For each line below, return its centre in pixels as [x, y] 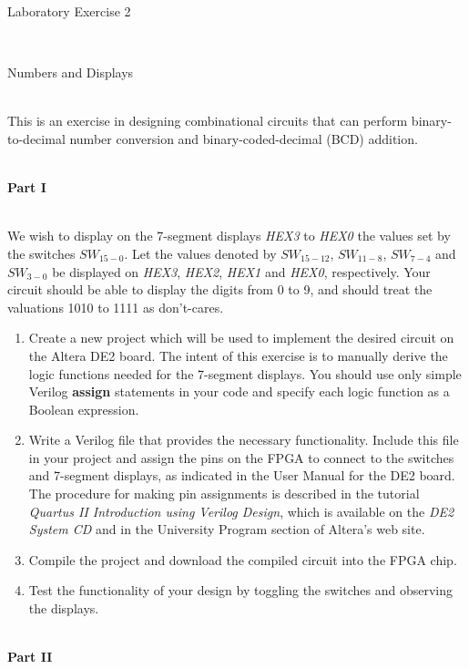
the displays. [64, 608]
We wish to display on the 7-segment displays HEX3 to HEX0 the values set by [229, 236]
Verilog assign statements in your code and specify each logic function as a [239, 391]
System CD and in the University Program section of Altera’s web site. [227, 529]
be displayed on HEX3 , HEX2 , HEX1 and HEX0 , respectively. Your [241, 271]
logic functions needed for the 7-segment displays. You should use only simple [245, 373]
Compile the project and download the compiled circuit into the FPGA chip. [243, 559]
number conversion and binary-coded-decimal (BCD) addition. [244, 138]
